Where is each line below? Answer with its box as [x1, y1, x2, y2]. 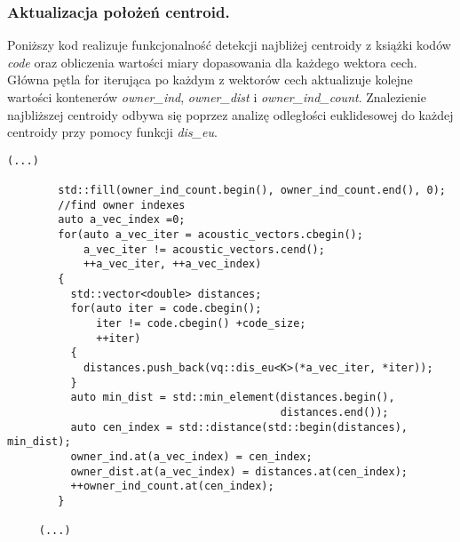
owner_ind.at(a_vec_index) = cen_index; [70, 450, 313, 463]
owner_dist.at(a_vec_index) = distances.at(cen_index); [70, 465, 408, 478]
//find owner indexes [58, 198, 186, 211]
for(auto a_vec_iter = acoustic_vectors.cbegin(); [58, 228, 363, 242]
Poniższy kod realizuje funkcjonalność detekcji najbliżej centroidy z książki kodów [7, 36, 451, 54]
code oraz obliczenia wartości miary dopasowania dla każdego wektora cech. [7, 52, 417, 71]
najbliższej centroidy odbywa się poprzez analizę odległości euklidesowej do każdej [7, 105, 454, 124]
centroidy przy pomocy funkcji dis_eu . [7, 123, 218, 141]
